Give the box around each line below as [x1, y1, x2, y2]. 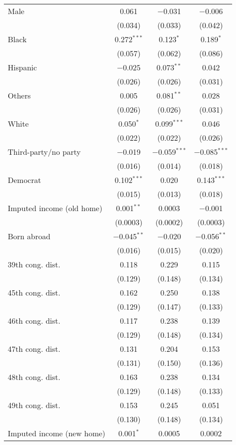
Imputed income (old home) [8, 202, 103, 214]
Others [8, 90, 31, 101]
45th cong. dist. [8, 287, 61, 298]
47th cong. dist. [8, 343, 61, 354]
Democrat [8, 174, 41, 185]
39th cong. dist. [8, 259, 61, 270]
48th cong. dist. [8, 371, 61, 382]
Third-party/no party [8, 146, 81, 157]
